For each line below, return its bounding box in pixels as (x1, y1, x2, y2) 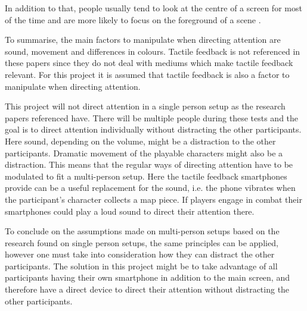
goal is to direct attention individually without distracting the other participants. (5, 123, 302, 136)
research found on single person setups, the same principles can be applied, (5, 236, 278, 249)
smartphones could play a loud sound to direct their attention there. (5, 205, 255, 217)
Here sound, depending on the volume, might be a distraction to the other (5, 134, 276, 147)
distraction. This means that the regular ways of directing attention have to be (5, 158, 293, 171)
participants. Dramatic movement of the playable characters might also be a (5, 146, 283, 159)
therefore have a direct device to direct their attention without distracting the (5, 283, 290, 296)
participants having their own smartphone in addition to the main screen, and (5, 271, 290, 284)
